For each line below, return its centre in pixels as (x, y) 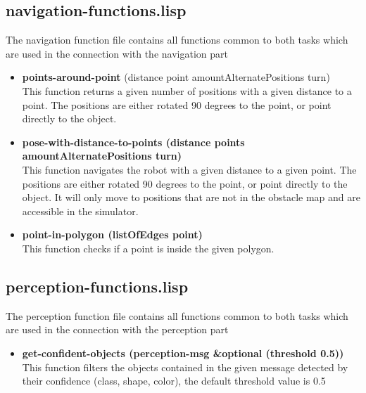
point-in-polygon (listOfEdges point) (112, 234)
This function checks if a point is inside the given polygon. (148, 248)
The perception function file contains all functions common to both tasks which (177, 315)
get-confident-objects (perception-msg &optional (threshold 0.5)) (183, 353)
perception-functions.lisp (97, 286)
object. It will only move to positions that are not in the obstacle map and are (191, 197)
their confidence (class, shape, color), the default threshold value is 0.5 (174, 381)
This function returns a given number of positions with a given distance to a (187, 90)
